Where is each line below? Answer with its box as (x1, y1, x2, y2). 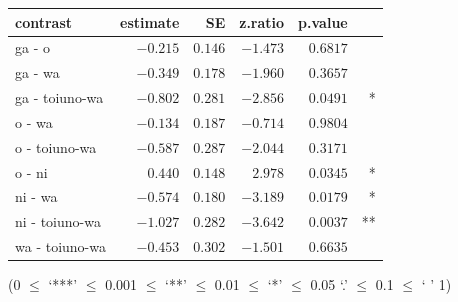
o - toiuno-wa (15, 136, 97, 157)
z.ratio (239, 11, 285, 32)
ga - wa (15, 62, 60, 83)
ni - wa (15, 186, 58, 207)
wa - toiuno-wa (15, 236, 106, 257)
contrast (15, 11, 73, 32)
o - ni (15, 161, 48, 182)
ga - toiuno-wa (15, 87, 104, 108)
